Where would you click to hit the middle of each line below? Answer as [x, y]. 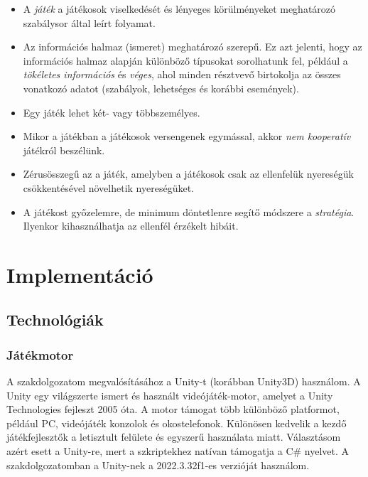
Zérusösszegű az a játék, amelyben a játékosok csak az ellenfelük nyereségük [188, 174]
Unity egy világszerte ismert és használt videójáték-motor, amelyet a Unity [170, 395]
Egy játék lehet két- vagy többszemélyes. [112, 112]
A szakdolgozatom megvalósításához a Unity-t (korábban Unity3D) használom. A [184, 381]
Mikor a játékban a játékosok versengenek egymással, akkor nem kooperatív [187, 136]
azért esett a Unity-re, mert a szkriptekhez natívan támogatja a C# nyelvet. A [178, 451]
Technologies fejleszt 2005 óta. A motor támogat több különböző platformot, [173, 409]
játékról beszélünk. [64, 150]
